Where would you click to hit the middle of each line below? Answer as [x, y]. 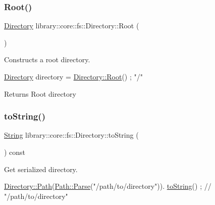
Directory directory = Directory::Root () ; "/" [74, 76]
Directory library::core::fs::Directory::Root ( [72, 26]
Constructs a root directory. [47, 59]
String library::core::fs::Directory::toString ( [71, 135]
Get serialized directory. [41, 169]
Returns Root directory [40, 93]
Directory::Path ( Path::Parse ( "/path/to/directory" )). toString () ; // [108, 186]
